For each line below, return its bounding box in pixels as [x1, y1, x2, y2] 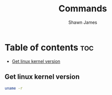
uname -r [4, 86, 23, 91]
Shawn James [68, 19, 98, 25]
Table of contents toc [4, 42, 94, 53]
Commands [58, 3, 107, 14]
